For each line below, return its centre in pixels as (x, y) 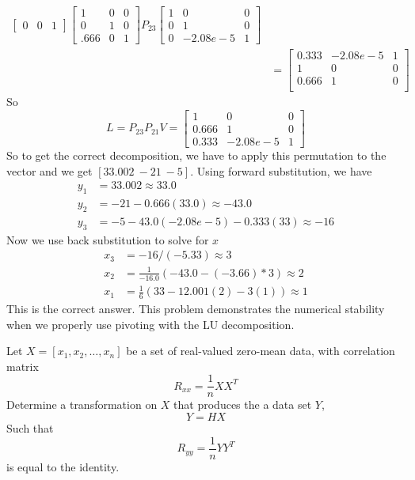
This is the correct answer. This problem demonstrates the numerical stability (196, 309)
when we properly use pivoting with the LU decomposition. (150, 324)
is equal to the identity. (63, 466)
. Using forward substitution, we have (281, 170)
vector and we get (49, 170)
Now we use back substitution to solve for (108, 239)
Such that (30, 428)
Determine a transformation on (82, 404)
